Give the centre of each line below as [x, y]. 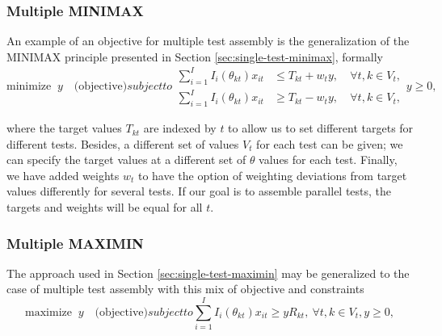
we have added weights [63, 175]
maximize [48, 312]
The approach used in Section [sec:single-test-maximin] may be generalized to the [208, 273]
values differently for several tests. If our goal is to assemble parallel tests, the [199, 191]
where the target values [64, 128]
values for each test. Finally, [328, 160]
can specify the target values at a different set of [126, 160]
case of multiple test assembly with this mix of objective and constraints [185, 289]
